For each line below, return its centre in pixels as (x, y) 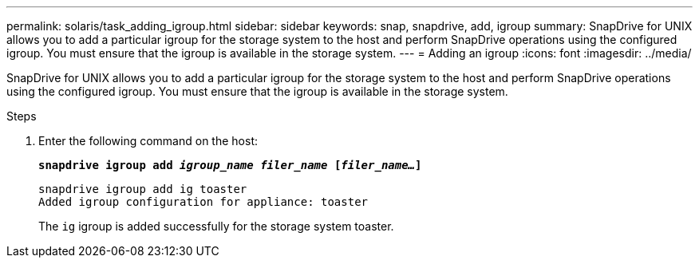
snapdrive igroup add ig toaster (143, 189)
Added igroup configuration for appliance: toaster (203, 202)
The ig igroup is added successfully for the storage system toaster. (216, 226)
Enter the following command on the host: (148, 141)
